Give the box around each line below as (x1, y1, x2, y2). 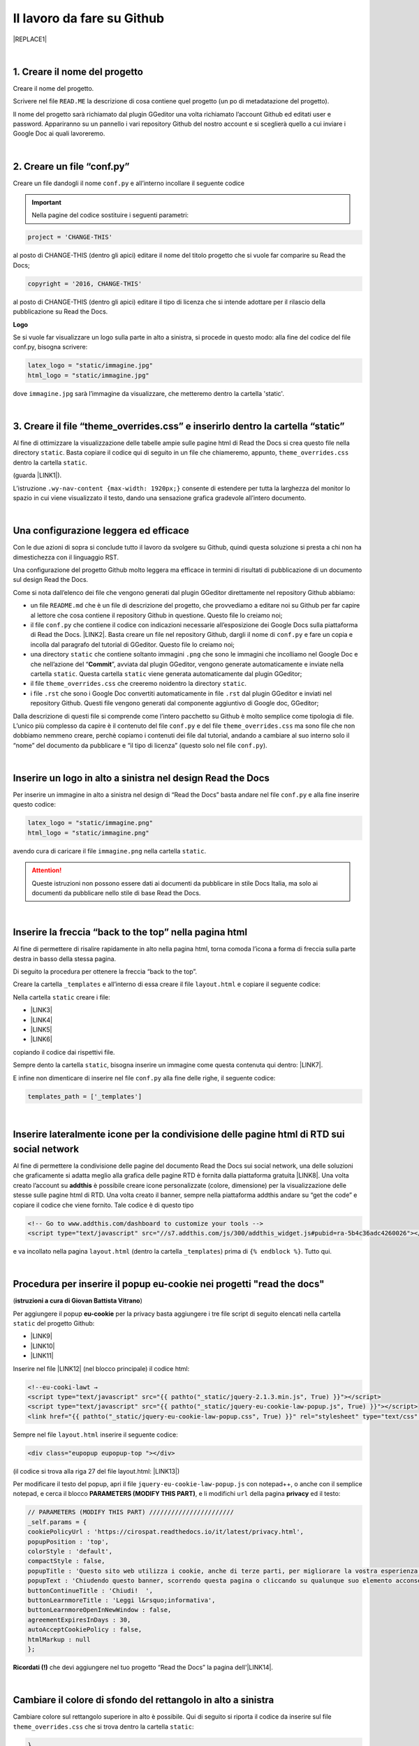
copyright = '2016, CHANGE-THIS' (27, 279, 142, 288)
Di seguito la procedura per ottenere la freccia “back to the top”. (13, 967, 198, 976)
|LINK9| (30, 1332, 52, 1340)
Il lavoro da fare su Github (13, 10, 165, 26)
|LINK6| (30, 1035, 52, 1043)
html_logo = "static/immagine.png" (27, 828, 149, 837)
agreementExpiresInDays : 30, (27, 1615, 131, 1624)
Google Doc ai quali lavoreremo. (13, 129, 105, 138)
